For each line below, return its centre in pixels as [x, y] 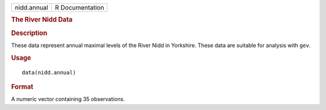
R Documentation [79, 8]
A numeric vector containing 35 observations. [68, 99]
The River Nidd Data [42, 20]
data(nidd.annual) [49, 72]
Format [22, 87]
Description [29, 33]
